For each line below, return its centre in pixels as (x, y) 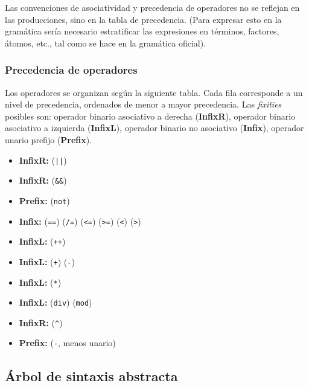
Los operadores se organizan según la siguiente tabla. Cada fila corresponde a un (154, 92)
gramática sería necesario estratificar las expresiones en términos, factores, (142, 31)
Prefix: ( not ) (44, 200)
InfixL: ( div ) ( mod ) (56, 302)
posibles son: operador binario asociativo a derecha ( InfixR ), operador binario (150, 116)
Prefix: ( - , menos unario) (67, 343)
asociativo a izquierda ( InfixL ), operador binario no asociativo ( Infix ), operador (154, 128)
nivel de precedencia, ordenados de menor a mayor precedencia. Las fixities (143, 104)
